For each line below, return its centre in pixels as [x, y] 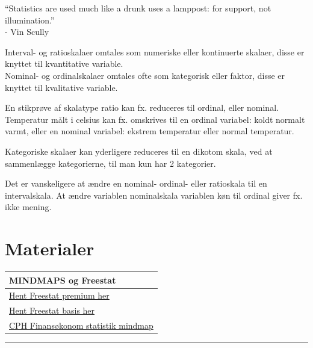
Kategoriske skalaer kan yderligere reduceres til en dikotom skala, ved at [139, 151]
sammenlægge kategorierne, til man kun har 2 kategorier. [110, 163]
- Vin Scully [27, 32]
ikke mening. [28, 207]
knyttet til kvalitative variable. [61, 87]
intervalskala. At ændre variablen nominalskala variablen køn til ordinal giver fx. [154, 195]
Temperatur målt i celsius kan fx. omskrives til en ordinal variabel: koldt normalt [155, 119]
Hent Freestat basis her [52, 310]
